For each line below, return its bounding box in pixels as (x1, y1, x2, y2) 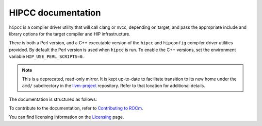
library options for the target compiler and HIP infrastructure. (9, 31, 131, 36)
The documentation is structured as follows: (9, 96, 97, 102)
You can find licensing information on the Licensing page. (9, 114, 124, 120)
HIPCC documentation (9, 7, 101, 18)
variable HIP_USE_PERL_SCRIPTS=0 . (9, 54, 84, 59)
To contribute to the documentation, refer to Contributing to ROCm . (9, 105, 143, 111)
